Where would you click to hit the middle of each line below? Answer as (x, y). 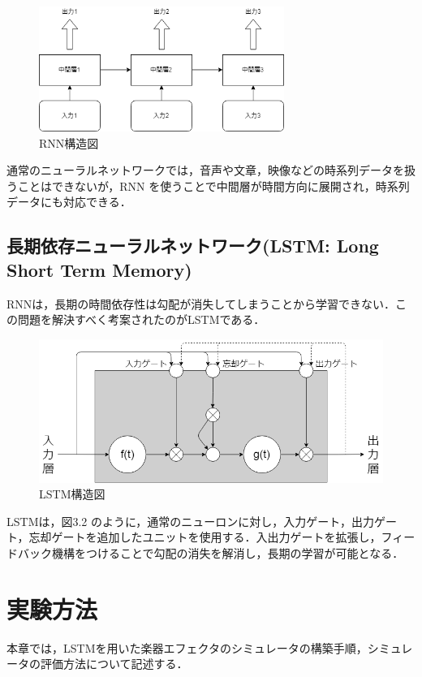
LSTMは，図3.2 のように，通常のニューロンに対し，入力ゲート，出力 (190, 521)
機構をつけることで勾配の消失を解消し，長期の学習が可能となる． (228, 552)
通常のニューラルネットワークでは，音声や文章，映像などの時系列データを (205, 170)
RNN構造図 (69, 142)
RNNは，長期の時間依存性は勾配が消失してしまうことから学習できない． (201, 303)
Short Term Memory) (99, 269)
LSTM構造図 (72, 494)
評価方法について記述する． (114, 664)
